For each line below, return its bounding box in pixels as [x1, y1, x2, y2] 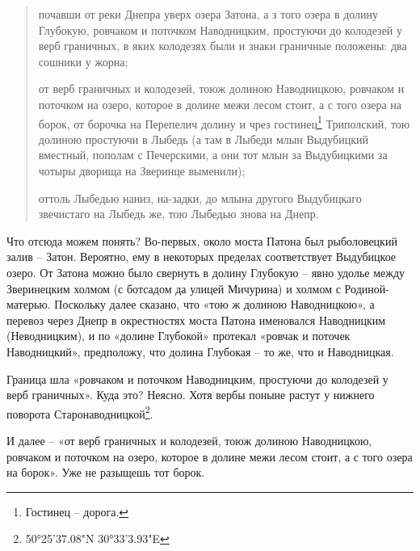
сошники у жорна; [38, 53, 128, 69]
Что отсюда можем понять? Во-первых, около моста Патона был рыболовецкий [6, 232, 397, 249]
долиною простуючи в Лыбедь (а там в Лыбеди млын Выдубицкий [38, 130, 368, 147]
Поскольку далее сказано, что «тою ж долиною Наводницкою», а [54, 296, 375, 313]
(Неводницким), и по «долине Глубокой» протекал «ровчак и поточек [6, 327, 351, 344]
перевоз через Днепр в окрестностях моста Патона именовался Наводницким [6, 311, 386, 328]
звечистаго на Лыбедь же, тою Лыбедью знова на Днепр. [38, 205, 319, 222]
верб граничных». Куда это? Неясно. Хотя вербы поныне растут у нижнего [6, 386, 375, 403]
